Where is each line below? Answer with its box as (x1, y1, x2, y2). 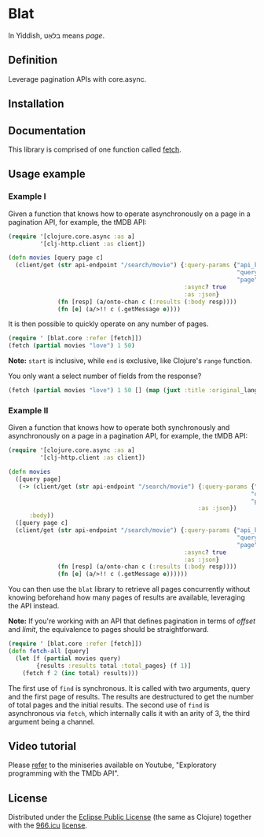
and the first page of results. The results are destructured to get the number (8, 692, 254, 701)
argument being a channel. (8, 717, 95, 726)
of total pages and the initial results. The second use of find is (8, 700, 210, 710)
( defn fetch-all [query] (8, 648, 90, 655)
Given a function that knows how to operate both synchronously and (8, 423, 230, 432)
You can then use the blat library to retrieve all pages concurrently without (8, 585, 251, 594)
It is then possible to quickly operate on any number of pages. (8, 319, 209, 329)
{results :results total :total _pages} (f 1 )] (36, 662, 192, 670)
